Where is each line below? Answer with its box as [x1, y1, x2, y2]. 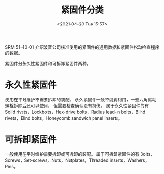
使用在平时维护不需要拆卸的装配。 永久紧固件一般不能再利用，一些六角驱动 [5, 97, 157, 102]
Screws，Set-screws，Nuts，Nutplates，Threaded [5, 157, 109, 163]
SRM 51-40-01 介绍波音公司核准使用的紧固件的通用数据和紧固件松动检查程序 [5, 44, 160, 50]
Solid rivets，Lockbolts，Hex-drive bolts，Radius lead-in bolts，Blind [5, 109, 146, 115]
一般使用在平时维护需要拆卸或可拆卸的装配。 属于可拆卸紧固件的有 [5, 151, 140, 157]
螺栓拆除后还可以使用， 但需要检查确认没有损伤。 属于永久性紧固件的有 [5, 102, 149, 108]
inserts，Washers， [109, 157, 150, 163]
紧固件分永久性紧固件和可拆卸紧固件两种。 [5, 60, 91, 66]
